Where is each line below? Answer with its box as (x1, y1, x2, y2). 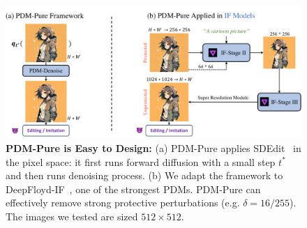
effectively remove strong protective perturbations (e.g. (6, 195, 240, 210)
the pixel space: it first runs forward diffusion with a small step (6, 154, 276, 169)
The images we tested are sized (6, 209, 138, 224)
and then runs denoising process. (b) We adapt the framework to (6, 168, 283, 183)
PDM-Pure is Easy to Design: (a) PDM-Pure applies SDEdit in (6, 141, 301, 155)
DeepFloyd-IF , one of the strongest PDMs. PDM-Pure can (6, 181, 261, 196)
